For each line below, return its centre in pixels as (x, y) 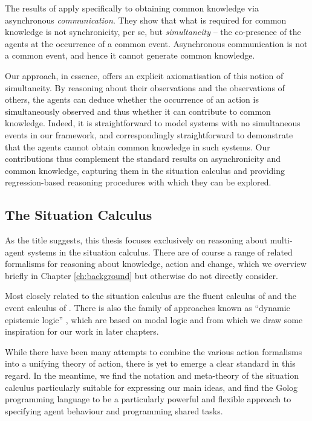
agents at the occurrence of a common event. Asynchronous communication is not (156, 43)
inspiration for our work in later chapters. (82, 331)
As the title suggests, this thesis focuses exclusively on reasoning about (136, 240)
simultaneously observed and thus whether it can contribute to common (138, 111)
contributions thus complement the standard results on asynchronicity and (143, 159)
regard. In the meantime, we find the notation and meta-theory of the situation (152, 375)
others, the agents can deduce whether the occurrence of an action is (132, 99)
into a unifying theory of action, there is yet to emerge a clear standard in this (150, 363)
